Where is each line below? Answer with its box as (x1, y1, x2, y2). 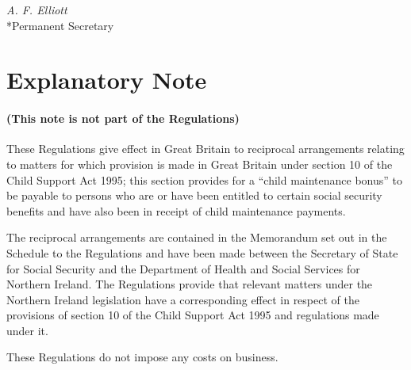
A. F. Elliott (6, 2, 67, 17)
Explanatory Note (6, 63, 207, 96)
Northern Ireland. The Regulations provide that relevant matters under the (6, 276, 373, 292)
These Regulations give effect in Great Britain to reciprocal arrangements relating (6, 140, 405, 157)
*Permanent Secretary (6, 17, 114, 33)
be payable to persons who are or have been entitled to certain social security (6, 187, 382, 204)
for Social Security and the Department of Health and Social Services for (6, 260, 360, 277)
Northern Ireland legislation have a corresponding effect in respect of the (6, 291, 359, 307)
